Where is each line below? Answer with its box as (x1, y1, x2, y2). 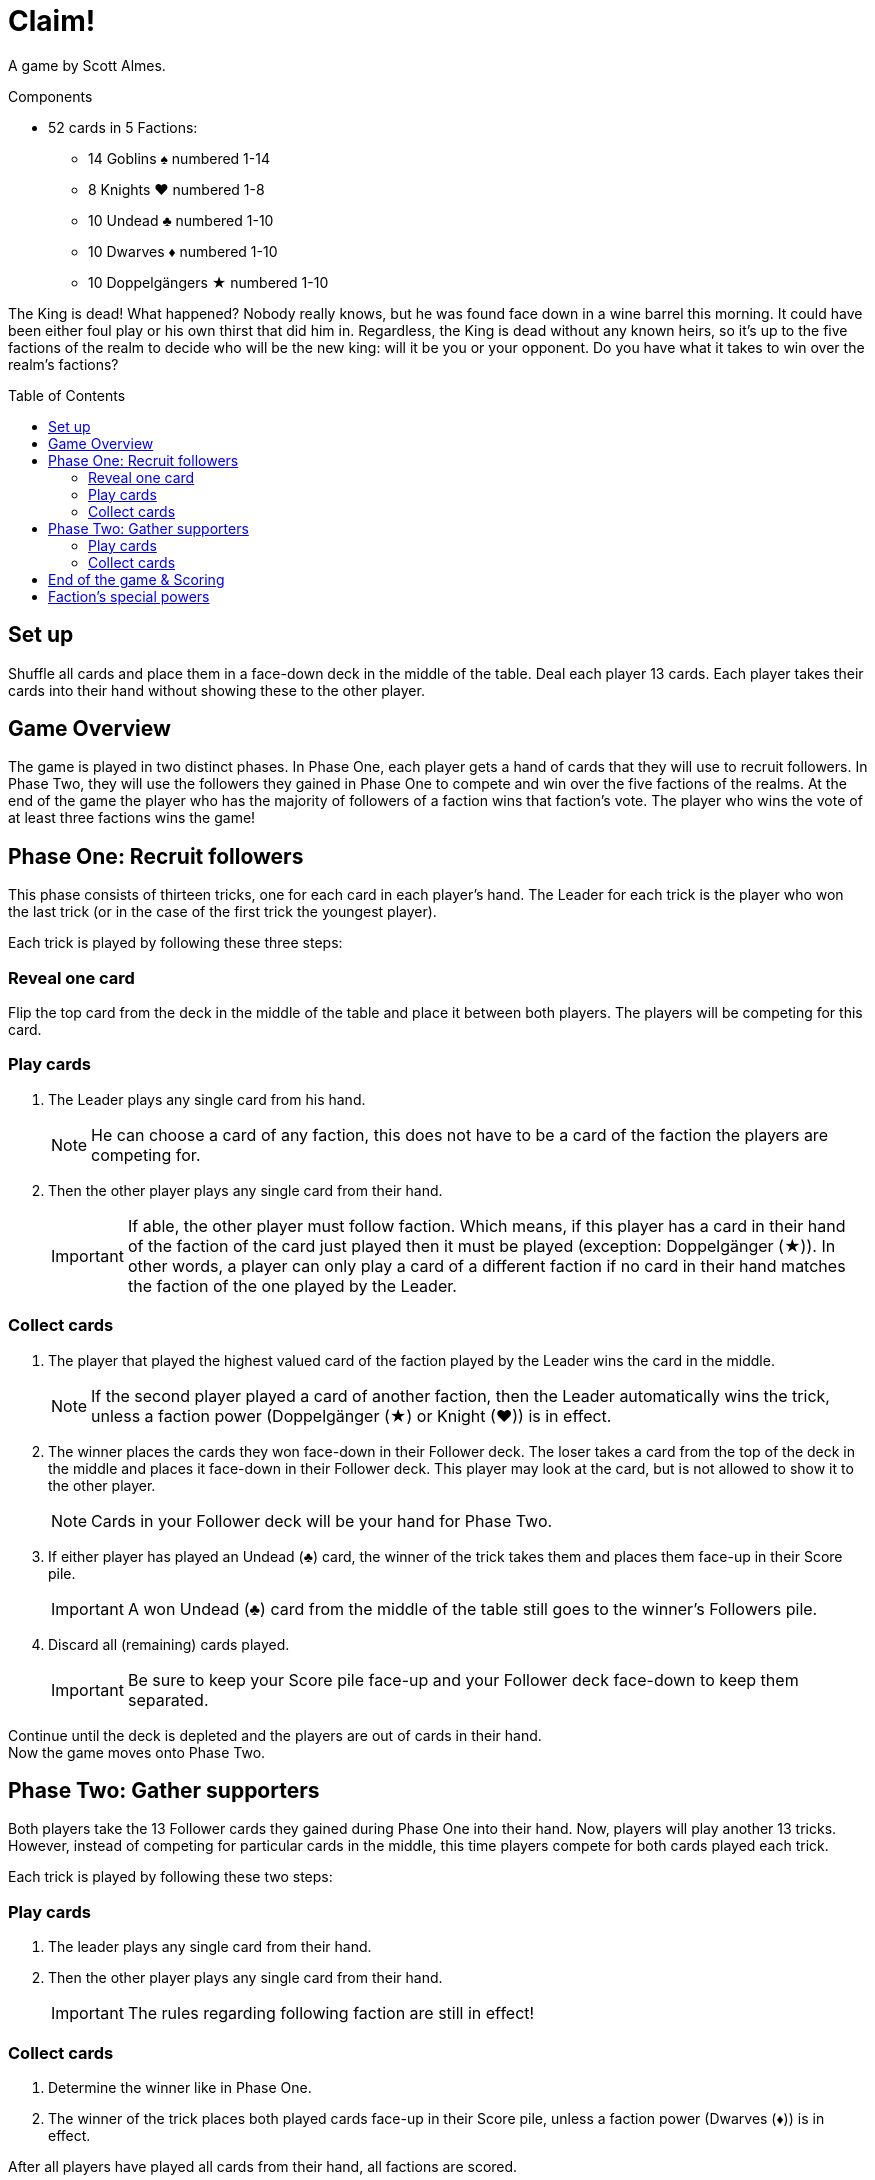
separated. (127, 1689, 209, 1710)
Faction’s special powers (48, 587, 210, 605)
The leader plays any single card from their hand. (48, 1938, 372, 1956)
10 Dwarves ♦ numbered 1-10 (88, 242, 278, 260)
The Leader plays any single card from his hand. (48, 1090, 366, 1108)
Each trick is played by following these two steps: (8, 1868, 333, 1886)
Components (8, 87, 93, 105)
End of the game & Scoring (48, 570, 225, 588)
